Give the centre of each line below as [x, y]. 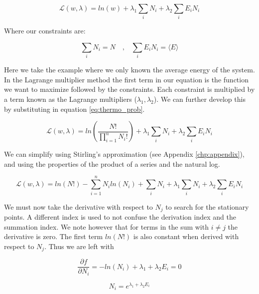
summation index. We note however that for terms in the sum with [106, 226]
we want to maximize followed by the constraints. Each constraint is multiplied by [129, 89]
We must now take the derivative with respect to [78, 206]
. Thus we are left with [79, 246]
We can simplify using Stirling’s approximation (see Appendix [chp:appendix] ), [124, 154]
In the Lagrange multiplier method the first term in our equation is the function [126, 79]
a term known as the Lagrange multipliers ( [70, 99]
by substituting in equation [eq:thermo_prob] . [74, 109]
